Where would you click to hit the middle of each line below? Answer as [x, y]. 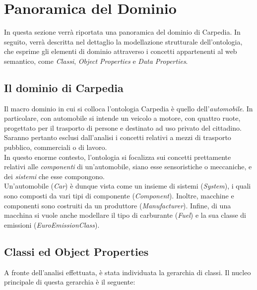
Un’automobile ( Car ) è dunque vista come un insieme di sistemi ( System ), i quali [128, 186]
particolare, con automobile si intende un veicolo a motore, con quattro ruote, [122, 118]
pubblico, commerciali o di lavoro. [56, 147]
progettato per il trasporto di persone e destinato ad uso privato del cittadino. [123, 127]
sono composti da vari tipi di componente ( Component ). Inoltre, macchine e [119, 196]
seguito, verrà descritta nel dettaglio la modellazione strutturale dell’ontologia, [123, 41]
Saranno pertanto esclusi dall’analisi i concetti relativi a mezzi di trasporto [118, 137]
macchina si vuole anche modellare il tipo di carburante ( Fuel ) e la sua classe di [125, 215]
